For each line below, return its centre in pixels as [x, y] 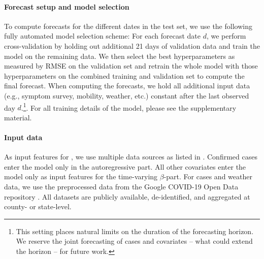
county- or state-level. [38, 206]
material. [18, 117]
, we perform [226, 36]
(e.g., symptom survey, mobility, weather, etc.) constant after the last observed [127, 95]
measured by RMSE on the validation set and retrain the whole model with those [131, 66]
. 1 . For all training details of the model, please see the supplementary [129, 107]
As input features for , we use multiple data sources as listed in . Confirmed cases [131, 157]
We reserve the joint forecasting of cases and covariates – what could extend [134, 241]
